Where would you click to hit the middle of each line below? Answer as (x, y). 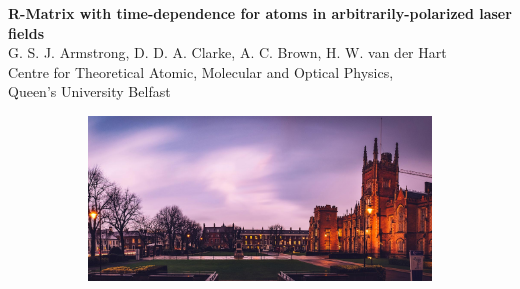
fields (26, 32)
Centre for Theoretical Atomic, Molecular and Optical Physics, (201, 71)
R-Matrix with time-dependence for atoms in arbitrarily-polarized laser (260, 13)
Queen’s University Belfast (89, 91)
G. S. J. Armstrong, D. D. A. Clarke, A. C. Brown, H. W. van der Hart (227, 52)
